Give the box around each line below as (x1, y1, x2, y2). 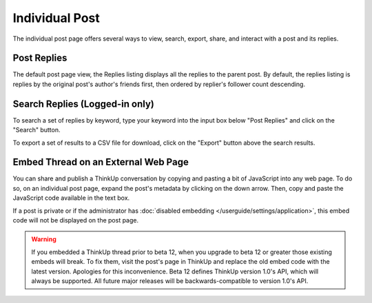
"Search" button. (12, 126, 61, 134)
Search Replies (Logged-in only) (12, 98, 154, 109)
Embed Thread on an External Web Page (12, 156, 189, 168)
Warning (31, 235, 56, 244)
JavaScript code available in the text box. (12, 194, 130, 202)
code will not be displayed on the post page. (12, 216, 139, 224)
